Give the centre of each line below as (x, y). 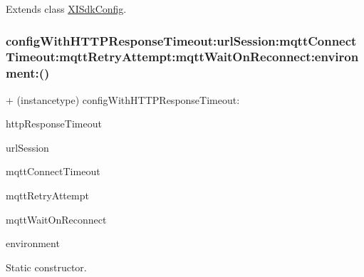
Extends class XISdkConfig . (66, 9)
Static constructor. (46, 267)
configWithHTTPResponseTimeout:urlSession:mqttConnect (181, 40)
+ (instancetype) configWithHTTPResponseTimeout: (123, 99)
